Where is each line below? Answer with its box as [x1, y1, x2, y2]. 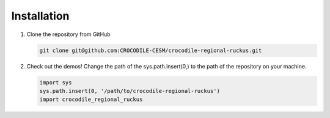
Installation [11, 9, 70, 23]
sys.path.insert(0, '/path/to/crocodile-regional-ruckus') [39, 87, 220, 94]
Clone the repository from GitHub [26, 31, 111, 38]
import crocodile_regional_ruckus [39, 96, 143, 103]
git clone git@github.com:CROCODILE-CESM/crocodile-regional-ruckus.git [39, 46, 262, 54]
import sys [39, 79, 72, 86]
